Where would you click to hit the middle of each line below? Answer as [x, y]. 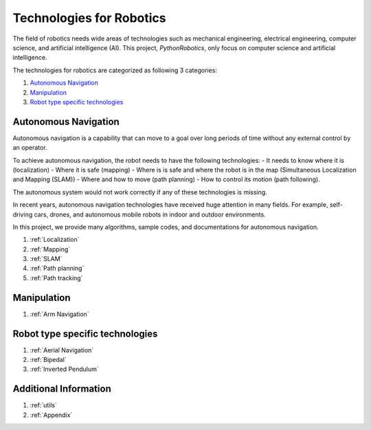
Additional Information [62, 389]
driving [23, 214]
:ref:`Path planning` [57, 269]
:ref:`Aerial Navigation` [62, 350]
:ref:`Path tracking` [56, 278]
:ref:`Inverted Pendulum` [64, 369]
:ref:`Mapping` [50, 249]
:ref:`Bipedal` [48, 360]
